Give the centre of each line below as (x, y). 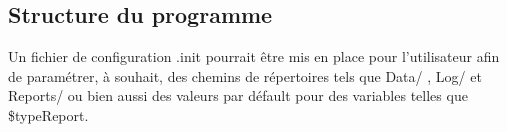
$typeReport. (48, 114)
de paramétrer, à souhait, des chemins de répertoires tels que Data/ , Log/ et (245, 75)
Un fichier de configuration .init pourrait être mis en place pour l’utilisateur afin (254, 56)
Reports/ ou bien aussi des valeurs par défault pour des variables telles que (238, 95)
